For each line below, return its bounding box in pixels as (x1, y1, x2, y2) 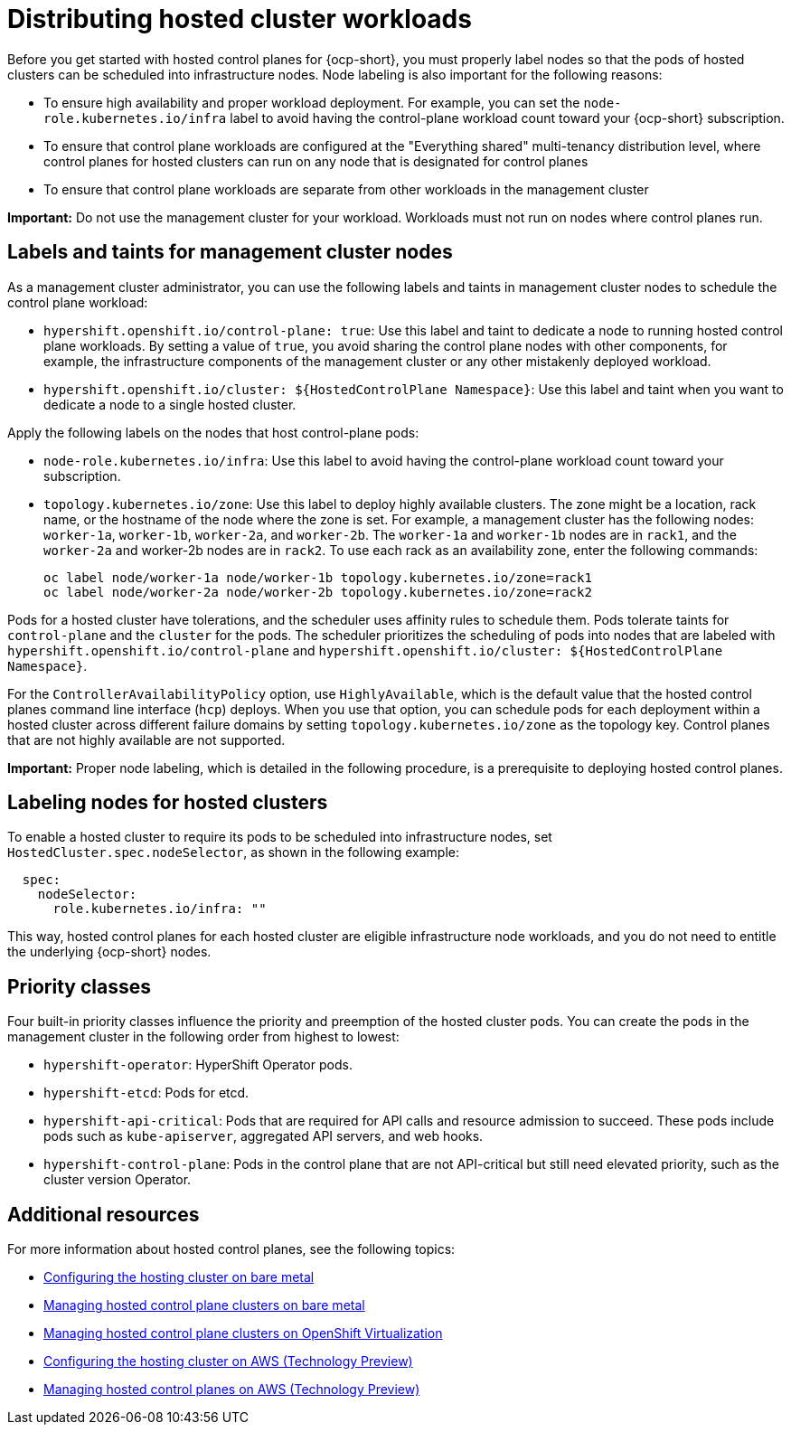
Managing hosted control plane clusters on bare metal (43, 1297, 365, 1314)
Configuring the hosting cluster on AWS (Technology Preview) (43, 1353, 413, 1370)
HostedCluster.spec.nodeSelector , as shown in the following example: (7, 844, 459, 861)
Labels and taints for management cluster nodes (7, 240, 453, 264)
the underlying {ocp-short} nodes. (7, 944, 212, 960)
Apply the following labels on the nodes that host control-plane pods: (7, 424, 419, 440)
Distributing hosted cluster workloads (7, 4, 472, 34)
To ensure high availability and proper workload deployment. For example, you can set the (43, 94, 580, 110)
